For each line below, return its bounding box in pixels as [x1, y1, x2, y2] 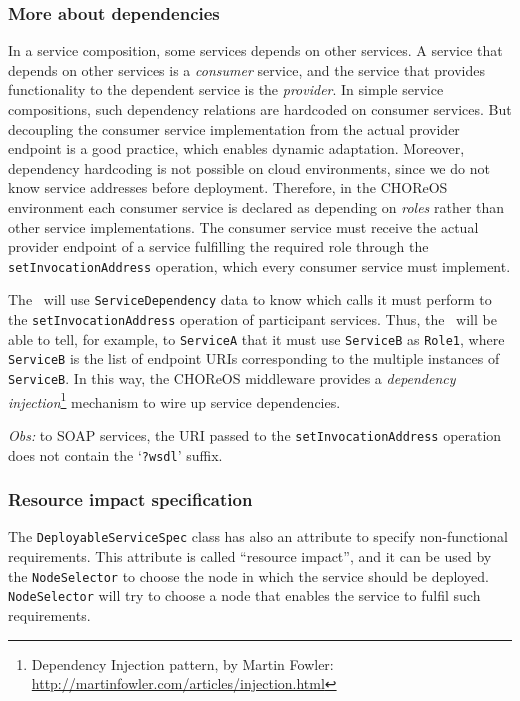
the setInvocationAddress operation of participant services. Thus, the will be [8, 309, 497, 330]
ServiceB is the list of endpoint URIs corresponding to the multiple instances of [8, 348, 500, 369]
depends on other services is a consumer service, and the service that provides [8, 59, 485, 80]
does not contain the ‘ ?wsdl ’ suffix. [8, 444, 223, 465]
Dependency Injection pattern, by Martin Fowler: [31, 653, 334, 674]
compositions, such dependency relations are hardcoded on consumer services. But [8, 99, 512, 119]
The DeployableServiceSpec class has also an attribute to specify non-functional [8, 526, 509, 547]
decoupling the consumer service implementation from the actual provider [8, 118, 460, 139]
